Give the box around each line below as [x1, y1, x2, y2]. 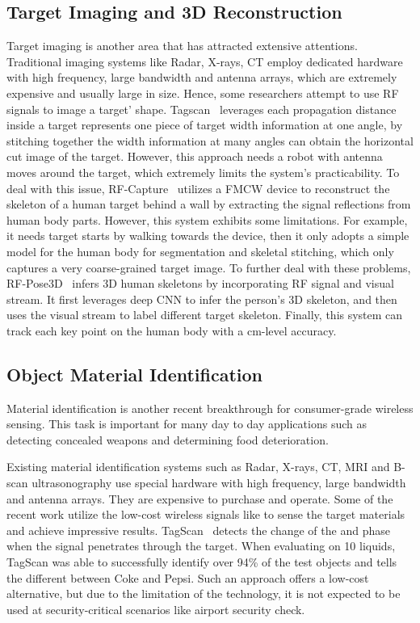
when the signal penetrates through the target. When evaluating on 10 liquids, [6, 537, 396, 554]
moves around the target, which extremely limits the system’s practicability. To [6, 163, 400, 180]
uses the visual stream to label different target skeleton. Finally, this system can [6, 306, 403, 323]
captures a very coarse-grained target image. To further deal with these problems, [6, 259, 411, 276]
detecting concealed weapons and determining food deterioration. [6, 431, 329, 448]
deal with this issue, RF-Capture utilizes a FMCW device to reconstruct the [6, 179, 390, 196]
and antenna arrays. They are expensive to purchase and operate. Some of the [6, 490, 393, 507]
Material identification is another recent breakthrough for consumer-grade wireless [6, 399, 414, 416]
